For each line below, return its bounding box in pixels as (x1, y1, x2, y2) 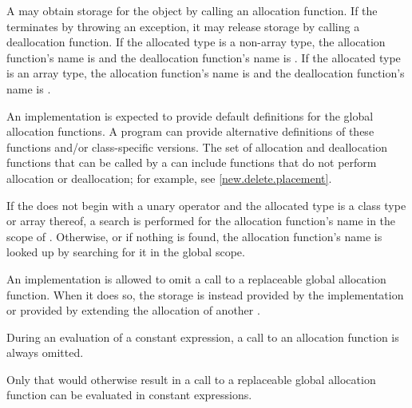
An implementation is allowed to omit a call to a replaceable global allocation (6, 270, 386, 287)
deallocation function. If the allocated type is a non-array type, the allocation (6, 34, 386, 50)
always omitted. (6, 344, 84, 361)
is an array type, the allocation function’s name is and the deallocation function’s (6, 65, 405, 81)
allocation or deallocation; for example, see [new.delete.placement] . (6, 169, 332, 186)
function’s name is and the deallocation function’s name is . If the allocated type (6, 49, 401, 65)
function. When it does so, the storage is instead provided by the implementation (6, 286, 404, 303)
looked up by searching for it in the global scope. (6, 244, 245, 260)
